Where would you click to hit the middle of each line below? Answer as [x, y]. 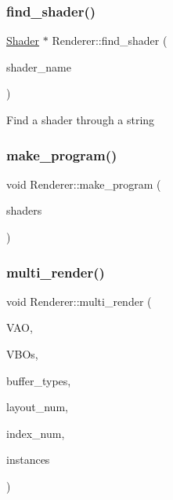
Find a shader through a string [81, 119]
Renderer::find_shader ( [110, 40]
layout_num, [37, 407]
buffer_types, [39, 380]
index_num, [36, 433]
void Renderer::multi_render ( [79, 301]
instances [28, 460]
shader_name [39, 66]
